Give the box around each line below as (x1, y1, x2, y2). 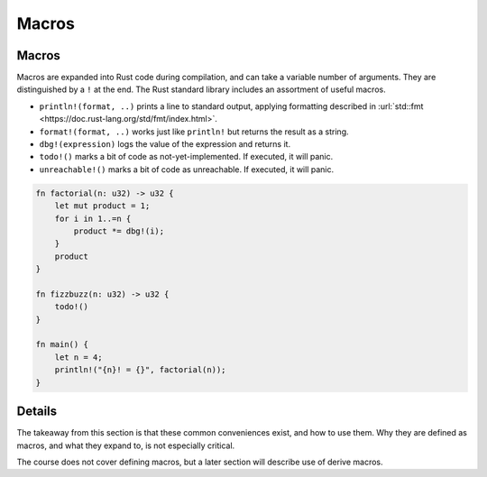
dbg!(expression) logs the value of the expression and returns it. (39, 139, 291, 150)
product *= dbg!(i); (73, 225, 165, 236)
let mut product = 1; (54, 201, 151, 211)
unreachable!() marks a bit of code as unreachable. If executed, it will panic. (39, 163, 334, 175)
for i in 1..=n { (54, 213, 132, 224)
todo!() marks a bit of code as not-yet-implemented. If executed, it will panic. (39, 151, 334, 162)
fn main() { (35, 339, 89, 350)
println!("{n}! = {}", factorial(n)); (54, 365, 226, 375)
